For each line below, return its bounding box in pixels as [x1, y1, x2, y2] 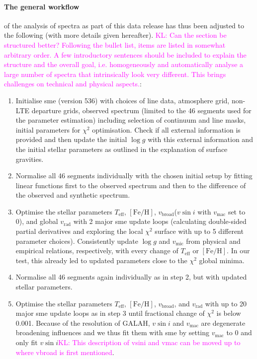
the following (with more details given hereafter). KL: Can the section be [4, 30, 227, 40]
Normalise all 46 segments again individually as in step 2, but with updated [15, 272, 247, 282]
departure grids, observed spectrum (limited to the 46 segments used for [31, 105, 252, 115]
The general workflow [4, 1, 80, 11]
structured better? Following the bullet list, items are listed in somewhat [4, 39, 226, 50]
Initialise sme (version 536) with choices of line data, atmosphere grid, [15, 95, 230, 105]
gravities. [15, 153, 44, 164]
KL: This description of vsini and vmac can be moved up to [58, 337, 241, 348]
